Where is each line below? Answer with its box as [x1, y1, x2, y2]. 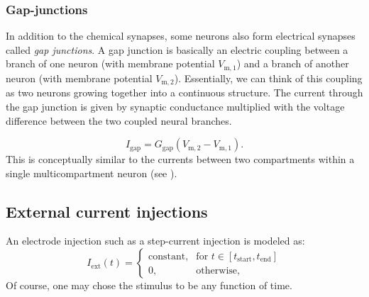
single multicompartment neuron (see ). [6, 165, 177, 180]
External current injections [6, 200, 208, 222]
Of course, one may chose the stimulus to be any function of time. [6, 278, 292, 293]
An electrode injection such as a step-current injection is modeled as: [6, 233, 305, 248]
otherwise [196, 265, 238, 276]
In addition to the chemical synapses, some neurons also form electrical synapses [6, 28, 356, 43]
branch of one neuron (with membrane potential [6, 56, 215, 71]
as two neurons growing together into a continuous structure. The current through [6, 85, 363, 100]
